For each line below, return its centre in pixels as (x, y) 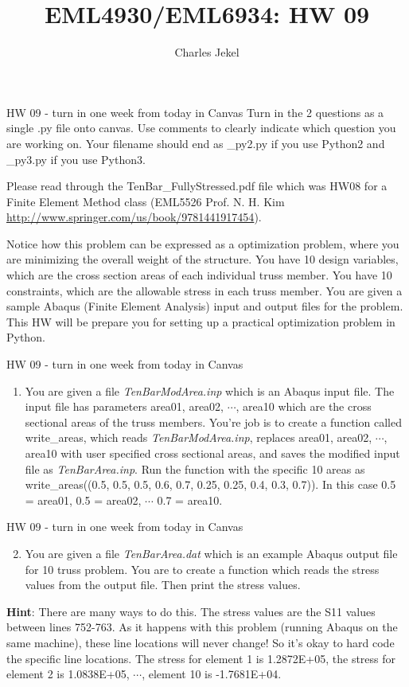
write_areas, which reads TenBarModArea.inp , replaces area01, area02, (199, 437)
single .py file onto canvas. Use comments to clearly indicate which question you (201, 128)
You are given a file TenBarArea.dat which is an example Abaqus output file (211, 553)
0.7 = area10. (190, 500)
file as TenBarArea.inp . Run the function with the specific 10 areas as (195, 468)
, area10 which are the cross (304, 406)
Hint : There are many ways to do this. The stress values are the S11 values (191, 611)
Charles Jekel (207, 52)
